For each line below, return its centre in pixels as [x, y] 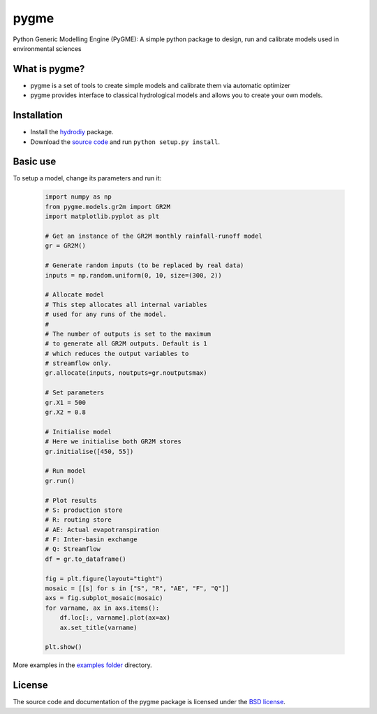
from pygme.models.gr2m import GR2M [108, 207]
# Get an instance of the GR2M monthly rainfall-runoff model [154, 236]
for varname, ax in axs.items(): [102, 608]
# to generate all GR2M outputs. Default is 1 [126, 344]
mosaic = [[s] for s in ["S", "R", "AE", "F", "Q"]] [137, 588]
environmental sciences [47, 48]
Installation [38, 115]
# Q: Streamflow [73, 549]
